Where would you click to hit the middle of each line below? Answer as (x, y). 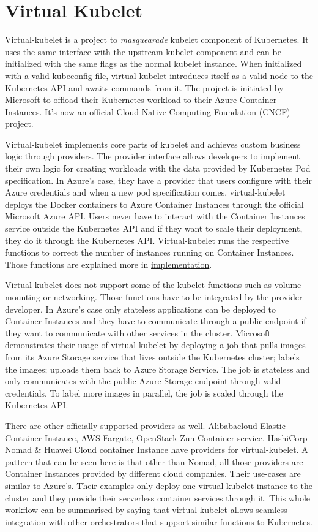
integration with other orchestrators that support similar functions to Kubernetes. (159, 521)
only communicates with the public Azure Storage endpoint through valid (143, 381)
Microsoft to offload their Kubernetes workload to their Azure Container (141, 100)
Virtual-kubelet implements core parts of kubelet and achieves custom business (153, 144)
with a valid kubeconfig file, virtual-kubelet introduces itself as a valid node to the (159, 75)
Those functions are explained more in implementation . (109, 264)
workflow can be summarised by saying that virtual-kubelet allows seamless (146, 510)
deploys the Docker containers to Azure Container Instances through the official (154, 204)
